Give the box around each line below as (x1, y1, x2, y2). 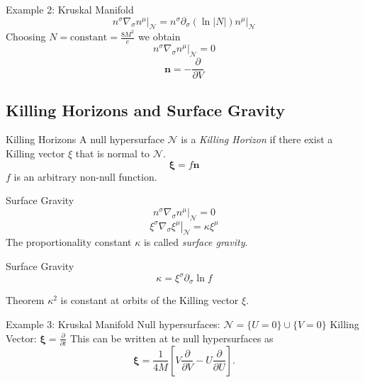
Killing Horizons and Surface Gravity (6, 99, 285, 120)
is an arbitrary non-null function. (13, 169, 157, 184)
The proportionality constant (6, 235, 132, 249)
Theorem (6, 293, 45, 308)
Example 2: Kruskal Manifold (6, 2, 134, 16)
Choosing (6, 29, 46, 44)
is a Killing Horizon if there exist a (181, 132, 333, 147)
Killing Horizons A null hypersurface (6, 132, 164, 147)
